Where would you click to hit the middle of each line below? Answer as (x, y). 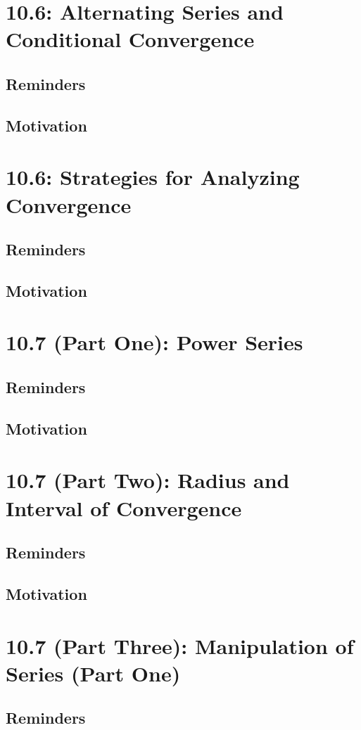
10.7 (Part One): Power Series (154, 342)
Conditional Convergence (130, 39)
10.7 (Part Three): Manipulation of (180, 645)
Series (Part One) (93, 673)
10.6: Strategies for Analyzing (153, 177)
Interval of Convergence (124, 507)
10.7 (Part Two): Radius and (148, 480)
